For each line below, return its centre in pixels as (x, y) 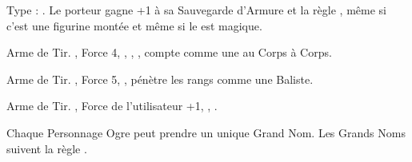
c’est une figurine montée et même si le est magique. (134, 25)
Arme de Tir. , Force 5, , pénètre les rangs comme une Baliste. (160, 79)
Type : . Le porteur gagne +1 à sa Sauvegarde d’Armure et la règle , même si (196, 10)
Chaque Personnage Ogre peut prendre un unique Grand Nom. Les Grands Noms (206, 132)
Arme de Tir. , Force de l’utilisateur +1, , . (112, 106)
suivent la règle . (47, 148)
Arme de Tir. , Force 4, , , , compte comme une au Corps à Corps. (169, 52)
